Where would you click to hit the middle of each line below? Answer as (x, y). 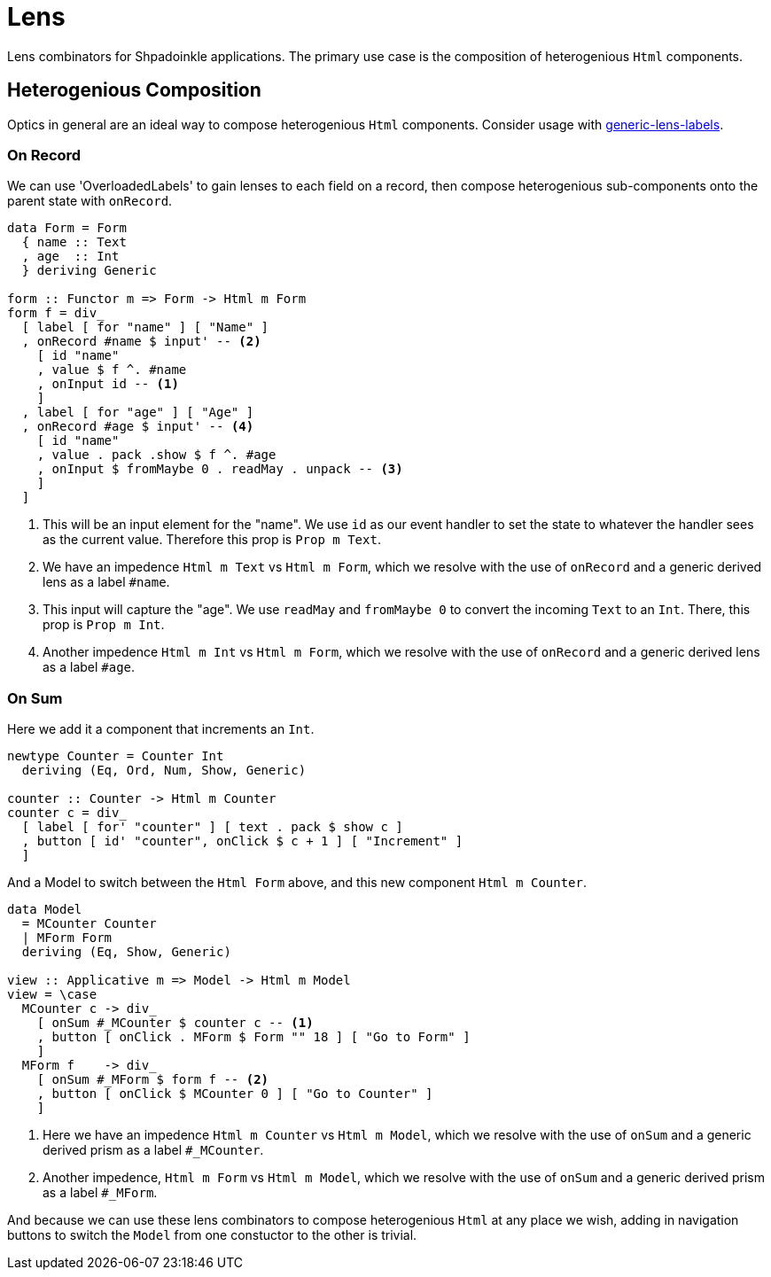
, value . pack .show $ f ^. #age (156, 455)
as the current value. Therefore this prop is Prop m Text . (212, 540)
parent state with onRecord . (90, 201)
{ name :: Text (74, 242)
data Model (45, 910)
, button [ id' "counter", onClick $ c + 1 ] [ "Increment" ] (242, 841)
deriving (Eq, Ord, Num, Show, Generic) (164, 771)
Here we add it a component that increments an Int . (161, 729)
